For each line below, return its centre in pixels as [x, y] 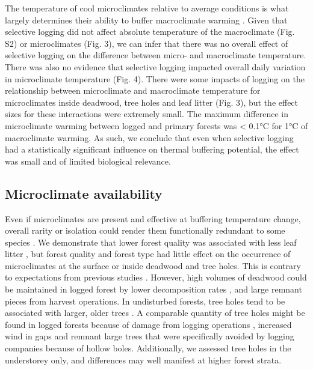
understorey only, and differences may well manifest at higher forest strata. [143, 359]
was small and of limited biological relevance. [88, 161]
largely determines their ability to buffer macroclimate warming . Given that [146, 20]
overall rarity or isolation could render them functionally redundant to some [145, 230]
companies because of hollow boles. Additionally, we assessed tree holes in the [148, 348]
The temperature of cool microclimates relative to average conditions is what [147, 8]
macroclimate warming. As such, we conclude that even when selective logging [149, 137]
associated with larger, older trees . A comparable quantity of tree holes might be [155, 313]
